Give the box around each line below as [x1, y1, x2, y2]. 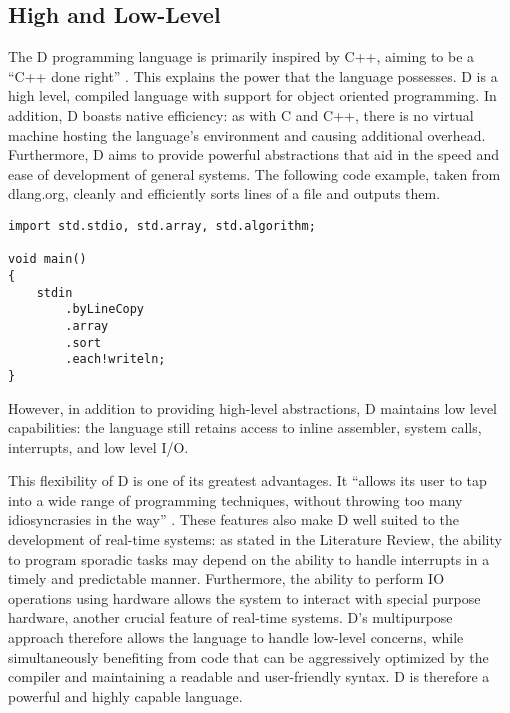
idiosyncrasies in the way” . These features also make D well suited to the [8, 509, 460, 530]
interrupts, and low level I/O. [8, 436, 189, 457]
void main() [8, 252, 87, 267]
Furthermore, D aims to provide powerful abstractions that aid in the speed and [8, 144, 499, 165]
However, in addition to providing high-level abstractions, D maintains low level [8, 397, 498, 418]
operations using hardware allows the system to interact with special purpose [8, 587, 481, 608]
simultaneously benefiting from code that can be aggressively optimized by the [8, 646, 489, 667]
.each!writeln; [65, 352, 166, 367]
